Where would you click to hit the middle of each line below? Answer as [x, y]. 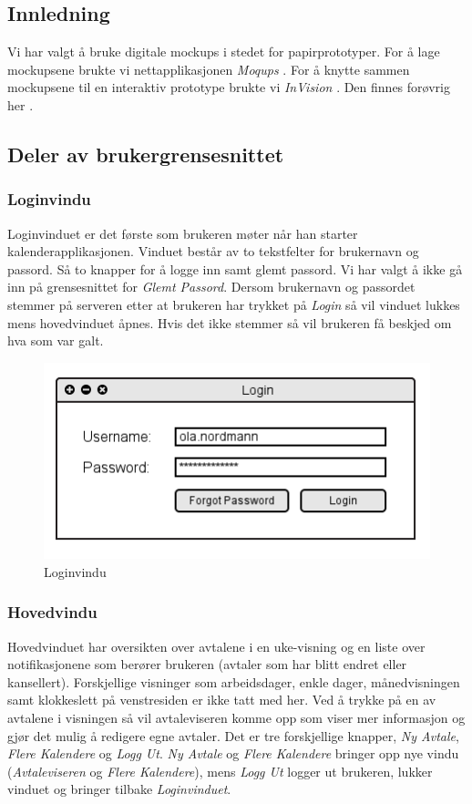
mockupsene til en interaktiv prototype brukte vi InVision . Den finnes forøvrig [229, 87]
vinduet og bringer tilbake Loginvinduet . [119, 789]
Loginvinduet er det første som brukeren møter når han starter [183, 233]
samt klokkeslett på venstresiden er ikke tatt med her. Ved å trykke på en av [222, 700]
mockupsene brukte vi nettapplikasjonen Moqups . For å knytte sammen [209, 69]
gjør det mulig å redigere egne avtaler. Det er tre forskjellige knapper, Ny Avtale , [233, 735]
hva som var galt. [56, 340]
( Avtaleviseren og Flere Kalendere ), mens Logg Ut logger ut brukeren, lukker [220, 771]
